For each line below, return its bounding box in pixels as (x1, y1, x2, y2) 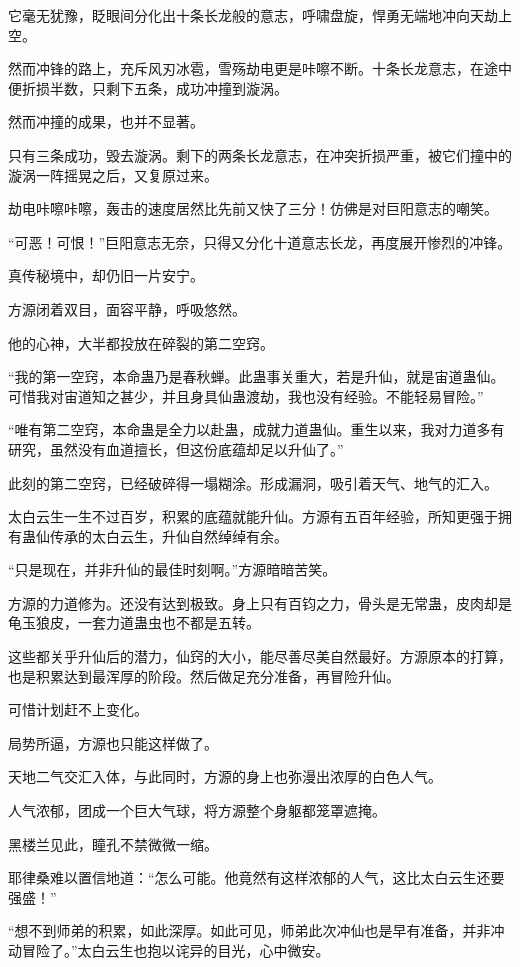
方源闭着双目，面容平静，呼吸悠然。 (8, 298, 246, 319)
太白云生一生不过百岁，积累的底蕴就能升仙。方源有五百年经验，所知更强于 (8, 506, 498, 527)
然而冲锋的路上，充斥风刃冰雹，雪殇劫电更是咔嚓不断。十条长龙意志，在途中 (8, 58, 512, 79)
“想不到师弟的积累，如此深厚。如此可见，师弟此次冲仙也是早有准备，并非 (8, 920, 491, 941)
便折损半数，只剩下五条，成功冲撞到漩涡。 (8, 77, 288, 98)
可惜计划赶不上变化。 (8, 699, 148, 720)
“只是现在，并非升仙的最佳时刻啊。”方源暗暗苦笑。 (8, 559, 337, 580)
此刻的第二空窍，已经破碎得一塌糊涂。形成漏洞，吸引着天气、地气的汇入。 (8, 472, 498, 493)
